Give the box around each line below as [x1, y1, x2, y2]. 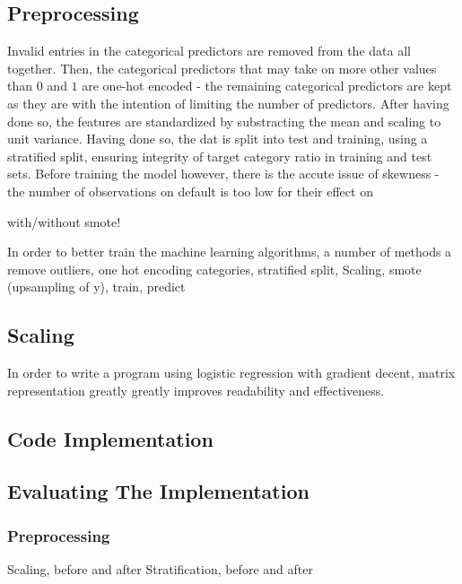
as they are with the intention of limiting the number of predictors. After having [7, 93, 449, 112]
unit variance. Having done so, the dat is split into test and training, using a [7, 129, 428, 148]
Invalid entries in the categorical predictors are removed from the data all [7, 41, 411, 60]
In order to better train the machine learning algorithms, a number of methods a [7, 242, 452, 261]
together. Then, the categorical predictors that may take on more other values [7, 58, 437, 77]
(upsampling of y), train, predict [7, 277, 186, 296]
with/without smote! [7, 212, 121, 231]
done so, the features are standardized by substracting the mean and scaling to [7, 111, 441, 130]
